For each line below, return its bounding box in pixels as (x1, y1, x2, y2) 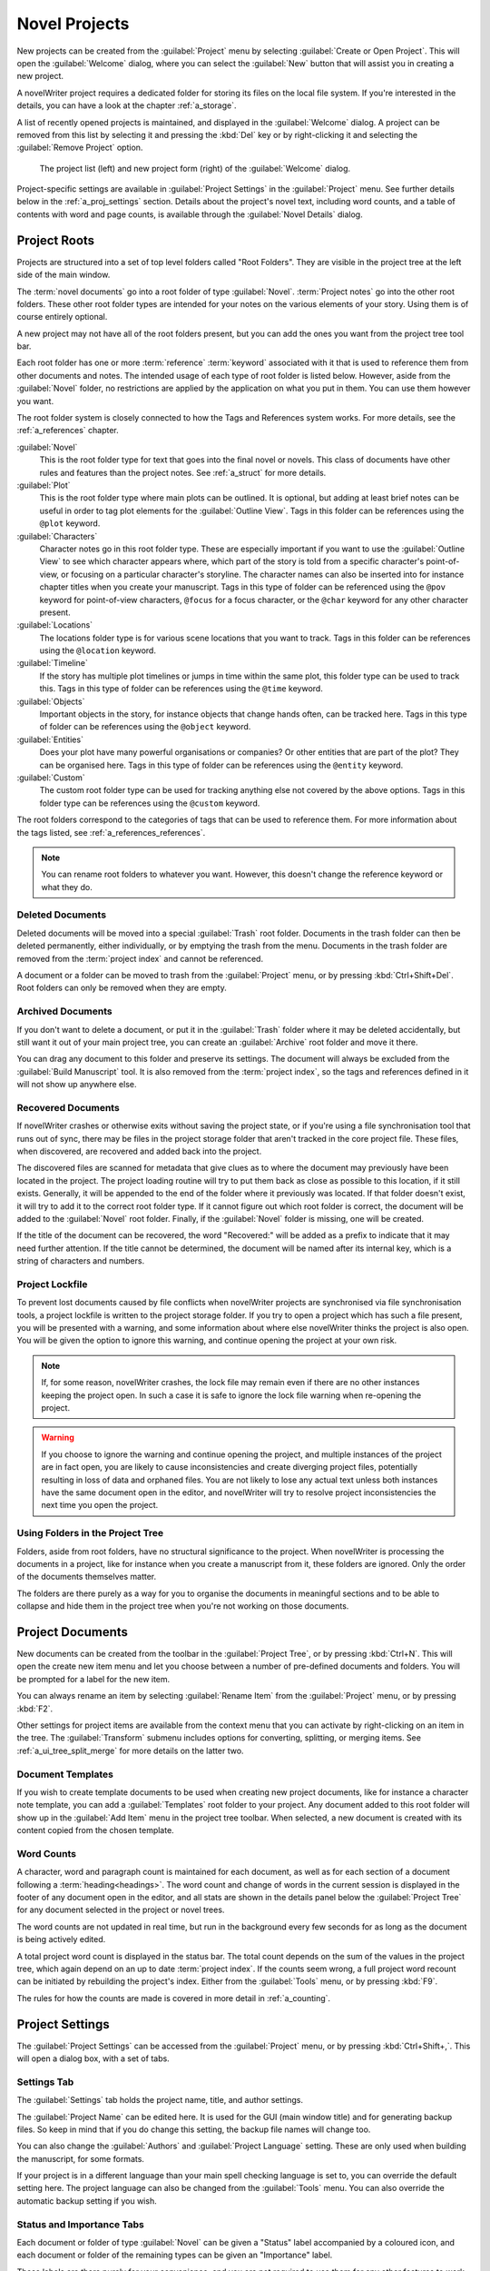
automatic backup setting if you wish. (16, 2195, 158, 2207)
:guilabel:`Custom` (16, 772, 85, 783)
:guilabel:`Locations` (16, 620, 93, 630)
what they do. (41, 881, 93, 892)
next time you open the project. (41, 1500, 159, 1511)
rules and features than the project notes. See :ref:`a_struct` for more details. (39, 467, 327, 478)
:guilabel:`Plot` (16, 480, 72, 491)
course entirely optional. (16, 312, 108, 322)
